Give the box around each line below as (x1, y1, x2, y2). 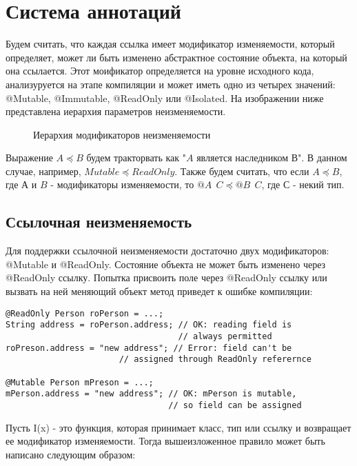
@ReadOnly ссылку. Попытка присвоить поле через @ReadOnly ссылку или (6, 270, 327, 285)
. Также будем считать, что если (174, 163, 309, 178)
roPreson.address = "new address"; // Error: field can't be (6, 343, 292, 353)
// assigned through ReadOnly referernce (119, 354, 312, 365)
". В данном (298, 150, 347, 165)
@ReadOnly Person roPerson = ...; (6, 308, 164, 318)
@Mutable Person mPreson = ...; (6, 377, 154, 387)
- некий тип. (293, 177, 345, 192)
